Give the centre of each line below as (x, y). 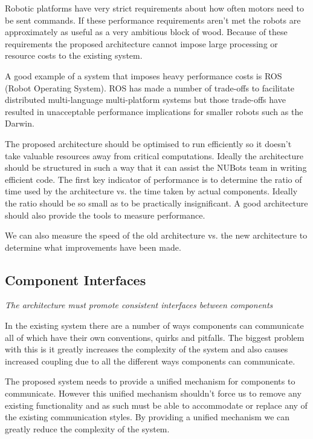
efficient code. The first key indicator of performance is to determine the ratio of (153, 179)
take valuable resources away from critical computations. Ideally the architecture (154, 155)
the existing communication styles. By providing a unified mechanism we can (147, 417)
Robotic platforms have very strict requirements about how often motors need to (154, 8)
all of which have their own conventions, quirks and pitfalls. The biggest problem (155, 337)
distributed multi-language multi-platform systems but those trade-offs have (145, 100)
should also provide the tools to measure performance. (105, 215)
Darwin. (20, 123)
